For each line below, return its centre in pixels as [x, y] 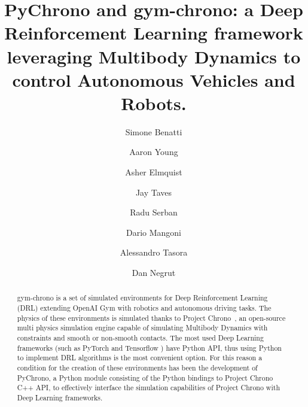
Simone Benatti [154, 131]
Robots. [154, 103]
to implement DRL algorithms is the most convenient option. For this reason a [140, 358]
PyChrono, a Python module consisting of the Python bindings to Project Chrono [145, 377]
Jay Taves [154, 192]
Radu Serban [154, 212]
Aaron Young [154, 152]
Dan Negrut [154, 273]
